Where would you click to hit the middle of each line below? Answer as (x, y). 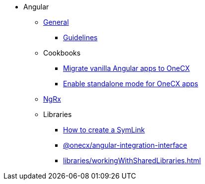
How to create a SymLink (104, 130)
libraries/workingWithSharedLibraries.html (132, 160)
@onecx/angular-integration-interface (125, 145)
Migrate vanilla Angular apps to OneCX (127, 68)
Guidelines (80, 37)
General (56, 22)
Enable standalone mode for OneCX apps (131, 84)
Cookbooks (62, 53)
